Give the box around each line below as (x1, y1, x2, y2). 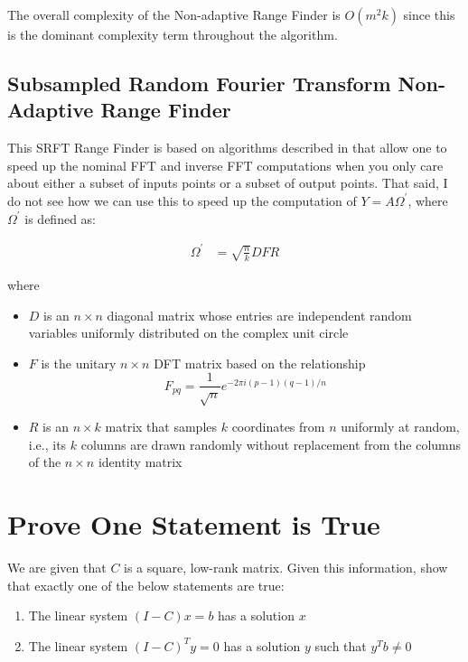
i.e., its (28, 434, 67, 453)
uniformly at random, (341, 417, 460, 436)
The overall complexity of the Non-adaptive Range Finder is (7, 5, 341, 23)
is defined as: (24, 209, 97, 228)
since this (403, 5, 455, 23)
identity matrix (98, 452, 183, 471)
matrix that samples (105, 417, 218, 436)
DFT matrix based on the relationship (154, 353, 366, 372)
